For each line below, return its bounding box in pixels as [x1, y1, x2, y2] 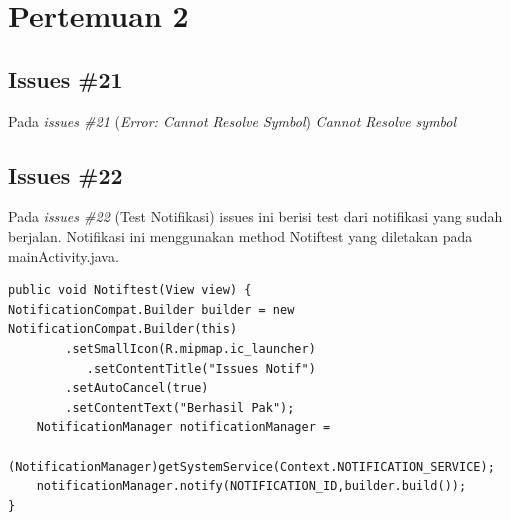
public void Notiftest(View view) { [8, 283, 252, 298]
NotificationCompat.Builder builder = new [8, 302, 295, 317]
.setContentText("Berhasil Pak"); [65, 400, 295, 415]
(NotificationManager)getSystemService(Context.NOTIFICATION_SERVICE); [8, 459, 495, 474]
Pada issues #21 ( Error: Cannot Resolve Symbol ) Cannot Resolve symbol [8, 110, 457, 131]
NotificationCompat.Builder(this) [8, 322, 238, 337]
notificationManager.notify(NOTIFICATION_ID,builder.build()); [36, 479, 467, 494]
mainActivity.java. [8, 245, 119, 266]
